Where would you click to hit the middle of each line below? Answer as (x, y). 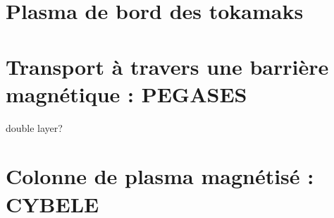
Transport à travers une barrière (167, 66)
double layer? (34, 127)
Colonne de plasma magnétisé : (160, 176)
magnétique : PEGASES (126, 93)
